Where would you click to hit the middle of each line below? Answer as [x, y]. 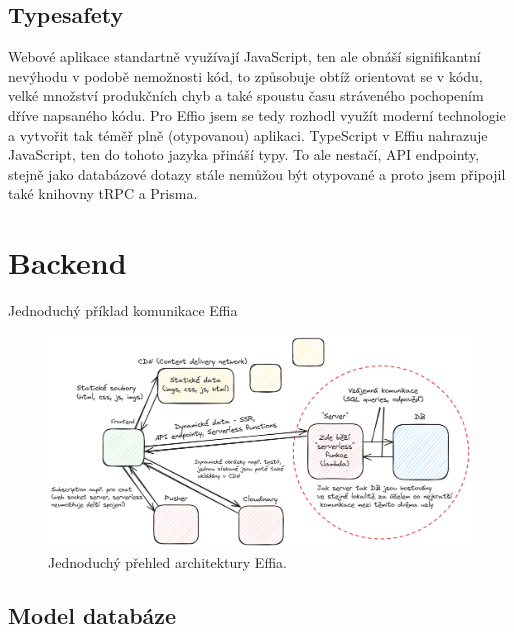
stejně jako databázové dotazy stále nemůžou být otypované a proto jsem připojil [257, 173]
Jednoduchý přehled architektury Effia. [167, 561]
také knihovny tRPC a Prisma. [103, 193]
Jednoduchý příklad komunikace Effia [123, 310]
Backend [67, 262]
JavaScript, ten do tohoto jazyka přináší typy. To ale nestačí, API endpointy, [244, 154]
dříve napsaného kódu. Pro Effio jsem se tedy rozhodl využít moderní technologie [257, 114]
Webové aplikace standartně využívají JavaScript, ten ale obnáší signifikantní [244, 56]
